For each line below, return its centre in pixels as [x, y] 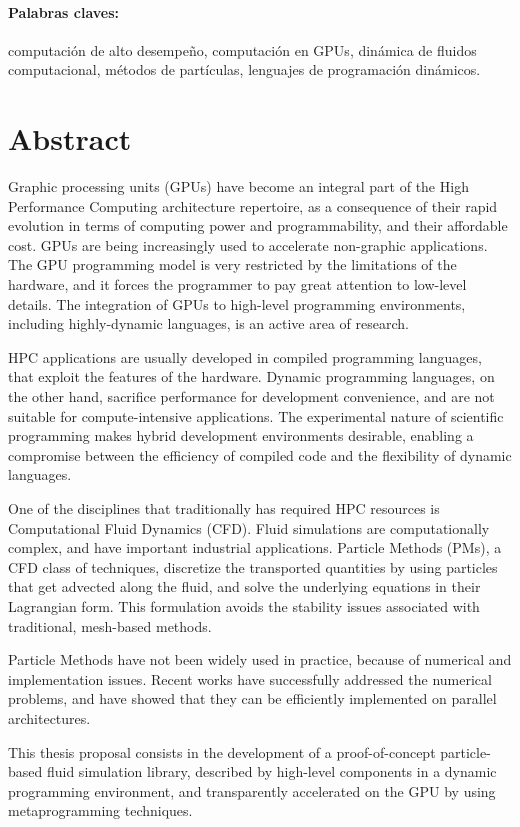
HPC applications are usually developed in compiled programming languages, [245, 356]
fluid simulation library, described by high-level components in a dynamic [271, 771]
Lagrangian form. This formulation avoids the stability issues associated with [244, 605]
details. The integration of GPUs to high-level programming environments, [237, 303]
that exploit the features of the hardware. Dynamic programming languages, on [251, 376]
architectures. [49, 717]
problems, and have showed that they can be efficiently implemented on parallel [252, 698]
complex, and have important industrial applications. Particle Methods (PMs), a [255, 547]
